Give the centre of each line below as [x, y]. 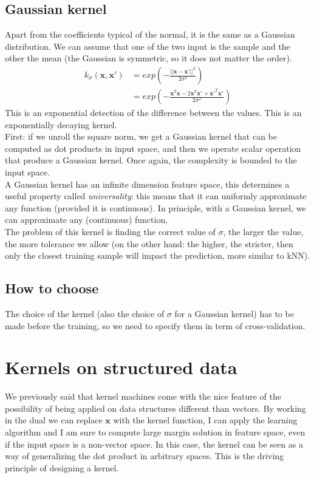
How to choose [52, 288]
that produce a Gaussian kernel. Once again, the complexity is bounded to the [151, 160]
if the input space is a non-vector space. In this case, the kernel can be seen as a [154, 444]
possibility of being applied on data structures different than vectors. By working [155, 408]
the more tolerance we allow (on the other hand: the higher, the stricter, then [149, 243]
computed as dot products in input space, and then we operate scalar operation [153, 148]
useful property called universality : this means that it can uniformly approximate [156, 196]
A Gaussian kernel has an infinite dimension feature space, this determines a [147, 184]
